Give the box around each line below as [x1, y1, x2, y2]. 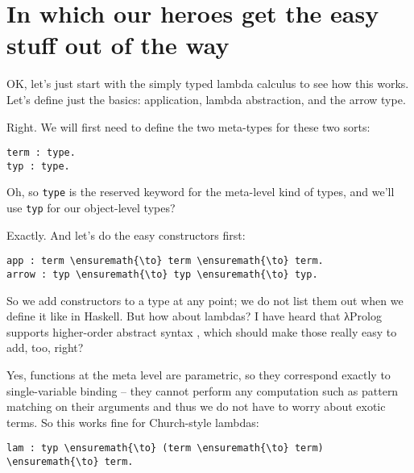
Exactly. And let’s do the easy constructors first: [6, 226, 246, 243]
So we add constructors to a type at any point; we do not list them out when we [6, 291, 404, 308]
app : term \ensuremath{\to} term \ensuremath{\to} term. [6, 255, 324, 267]
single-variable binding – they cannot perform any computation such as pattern [6, 382, 399, 399]
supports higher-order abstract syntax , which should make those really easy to [6, 323, 397, 340]
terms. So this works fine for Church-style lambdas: [6, 413, 259, 430]
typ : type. [6, 160, 70, 172]
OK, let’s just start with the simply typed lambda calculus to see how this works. [6, 75, 409, 92]
